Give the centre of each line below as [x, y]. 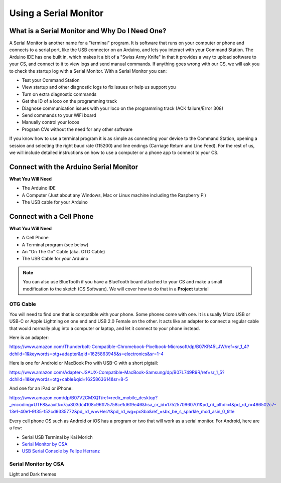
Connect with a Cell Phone [51, 216]
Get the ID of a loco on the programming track [69, 101]
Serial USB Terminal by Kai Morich [57, 437]
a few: [16, 428]
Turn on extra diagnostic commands [59, 94]
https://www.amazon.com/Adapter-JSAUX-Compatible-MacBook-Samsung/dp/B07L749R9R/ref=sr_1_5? [117, 372]
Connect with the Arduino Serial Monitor [74, 167]
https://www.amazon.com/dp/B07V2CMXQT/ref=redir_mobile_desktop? [84, 397]
